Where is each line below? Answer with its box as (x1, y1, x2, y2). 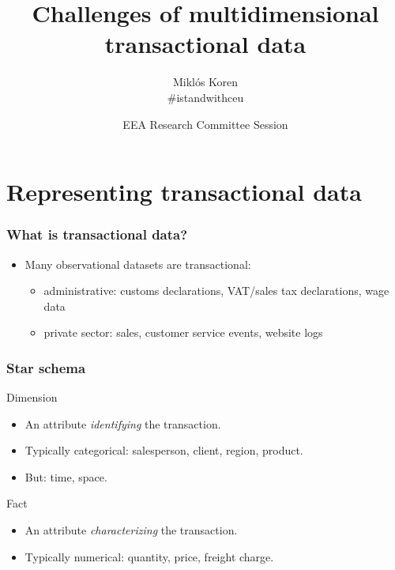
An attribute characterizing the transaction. (24, 522, 238, 538)
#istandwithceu (167, 89, 244, 105)
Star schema (6, 357, 86, 377)
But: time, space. (24, 468, 107, 485)
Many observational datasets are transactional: (24, 255, 251, 272)
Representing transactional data (6, 176, 362, 208)
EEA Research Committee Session (122, 115, 288, 132)
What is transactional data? (6, 225, 188, 244)
